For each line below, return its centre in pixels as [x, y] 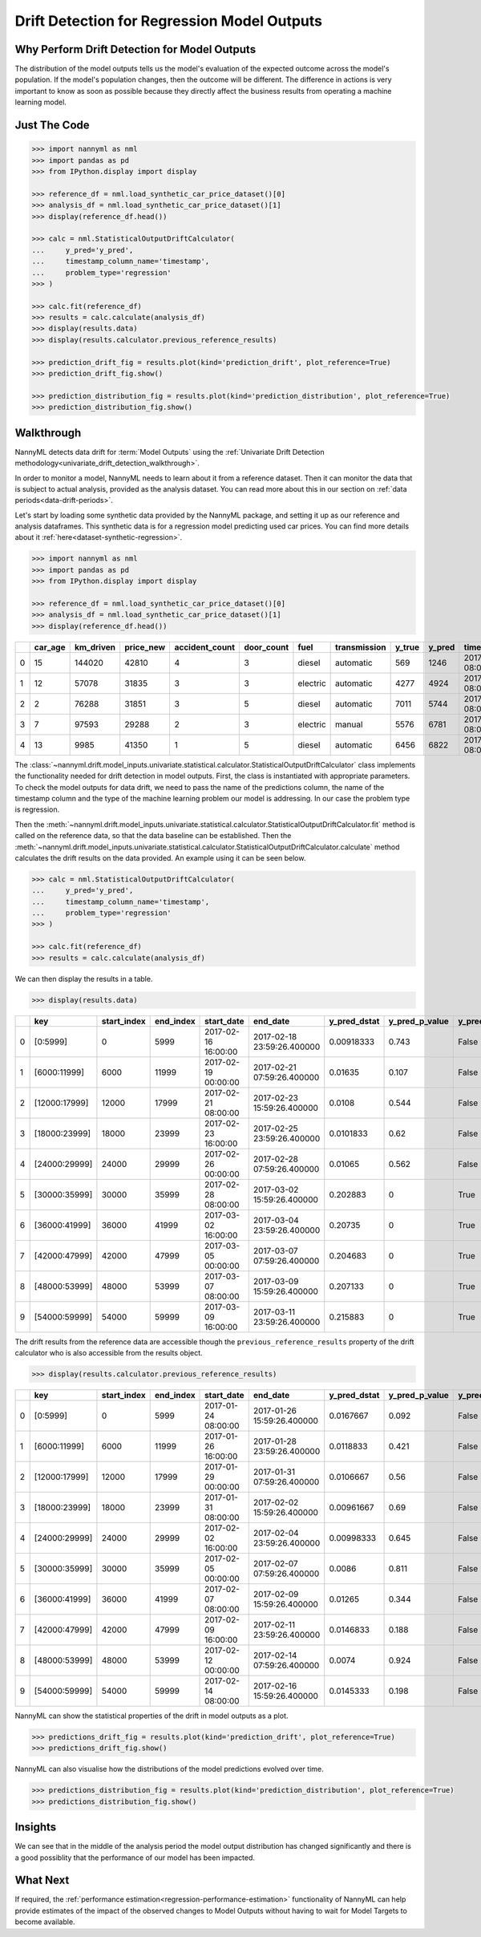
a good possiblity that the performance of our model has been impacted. [135, 1858]
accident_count [205, 647]
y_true [407, 647]
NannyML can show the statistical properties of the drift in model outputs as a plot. [152, 1716]
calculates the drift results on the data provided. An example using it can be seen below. [160, 857]
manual [349, 724]
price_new [145, 647]
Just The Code [52, 126]
